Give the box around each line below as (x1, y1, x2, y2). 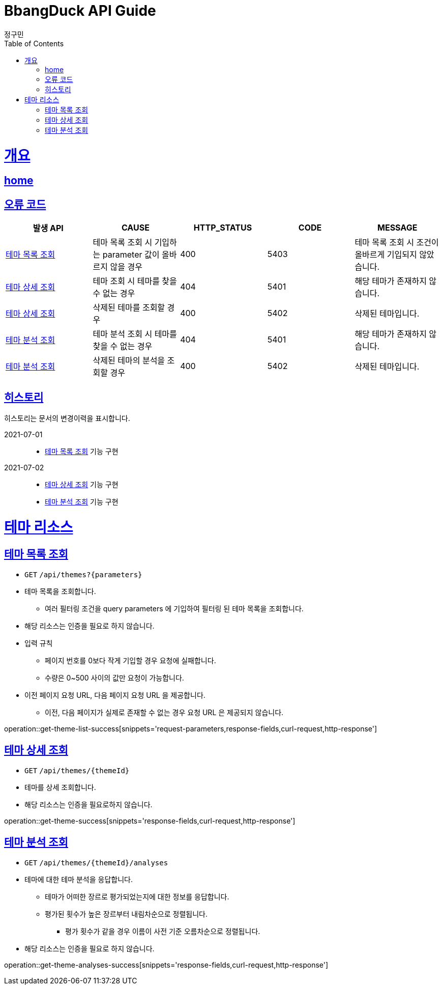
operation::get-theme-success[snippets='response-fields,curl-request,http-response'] (4, 816, 296, 825)
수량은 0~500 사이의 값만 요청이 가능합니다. (45, 673, 184, 682)
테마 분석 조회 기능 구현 (45, 497, 119, 506)
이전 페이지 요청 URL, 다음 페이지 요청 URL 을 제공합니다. (24, 690, 205, 699)
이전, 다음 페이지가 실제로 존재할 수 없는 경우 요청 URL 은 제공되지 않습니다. (45, 708, 284, 717)
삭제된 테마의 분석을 (93, 355, 165, 366)
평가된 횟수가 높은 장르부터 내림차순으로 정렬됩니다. (45, 909, 208, 918)
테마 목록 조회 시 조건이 (355, 237, 439, 248)
